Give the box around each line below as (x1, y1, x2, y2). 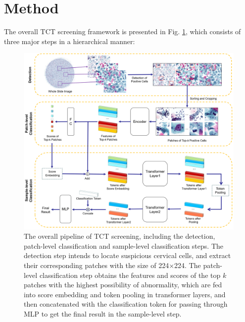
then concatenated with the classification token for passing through (24, 299, 228, 309)
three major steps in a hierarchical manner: (4, 36, 135, 46)
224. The (174, 260, 201, 270)
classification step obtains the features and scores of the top (39, 269, 221, 280)
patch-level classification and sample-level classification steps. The (24, 240, 223, 251)
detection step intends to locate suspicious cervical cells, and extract (24, 250, 231, 261)
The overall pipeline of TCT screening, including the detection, (24, 231, 215, 241)
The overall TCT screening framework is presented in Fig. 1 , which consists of (4, 26, 241, 37)
